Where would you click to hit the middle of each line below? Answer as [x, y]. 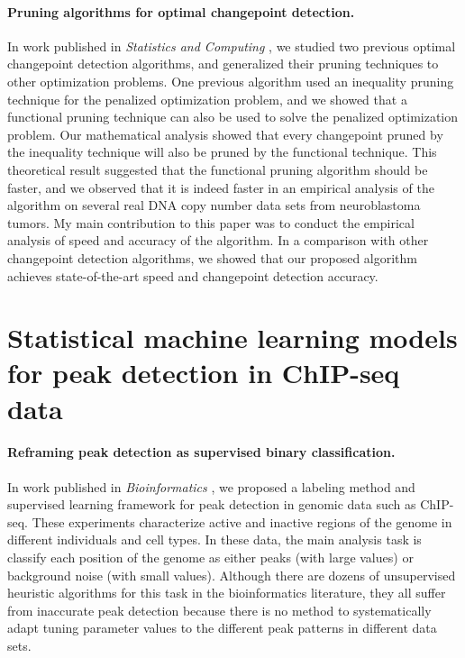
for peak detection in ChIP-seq [204, 373]
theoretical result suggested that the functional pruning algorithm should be [218, 169]
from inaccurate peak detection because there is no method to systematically [219, 610]
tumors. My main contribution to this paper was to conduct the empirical [211, 222]
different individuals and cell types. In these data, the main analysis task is [214, 539]
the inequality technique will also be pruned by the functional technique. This [222, 152]
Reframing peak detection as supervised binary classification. [201, 452]
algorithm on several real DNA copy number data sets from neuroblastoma [214, 205]
